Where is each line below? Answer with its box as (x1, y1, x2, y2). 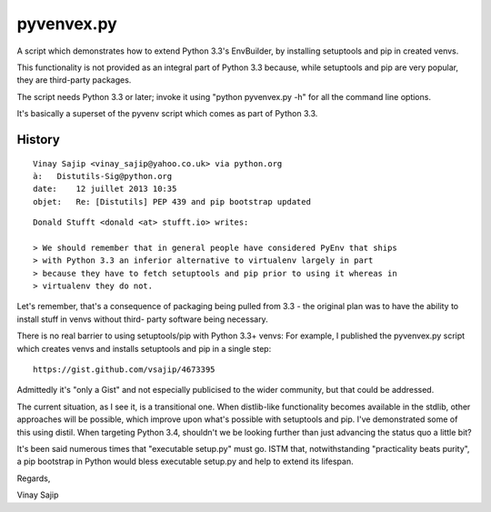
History (16, 132, 61, 147)
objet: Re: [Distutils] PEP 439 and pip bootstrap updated (33, 196, 311, 206)
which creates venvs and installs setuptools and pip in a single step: (16, 343, 272, 354)
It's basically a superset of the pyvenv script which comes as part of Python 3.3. (16, 108, 318, 119)
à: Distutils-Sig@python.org (33, 171, 173, 181)
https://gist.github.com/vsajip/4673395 (33, 364, 215, 375)
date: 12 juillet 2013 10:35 (33, 184, 177, 195)
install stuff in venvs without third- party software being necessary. (16, 314, 268, 325)
